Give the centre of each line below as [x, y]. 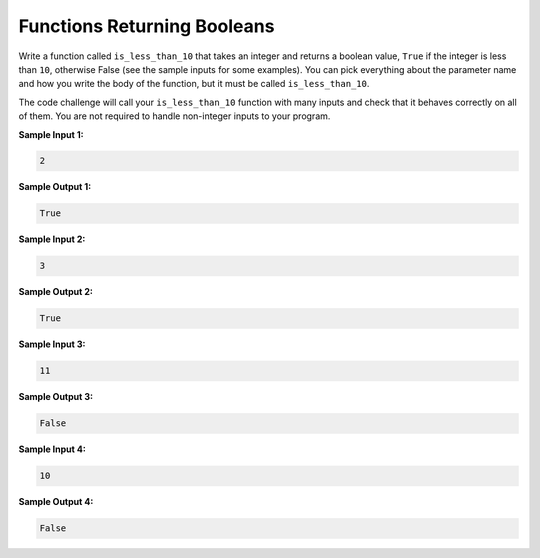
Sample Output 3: [56, 397]
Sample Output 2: [56, 292]
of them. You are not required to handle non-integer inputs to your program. [174, 116]
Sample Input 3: [52, 344]
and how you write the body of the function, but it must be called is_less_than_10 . [194, 84]
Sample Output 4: [56, 502]
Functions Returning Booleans [146, 26]
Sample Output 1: [55, 187]
